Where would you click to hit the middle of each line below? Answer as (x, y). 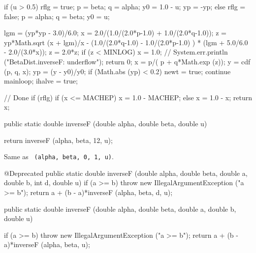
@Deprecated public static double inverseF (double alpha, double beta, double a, (126, 173)
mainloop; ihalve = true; (41, 81)
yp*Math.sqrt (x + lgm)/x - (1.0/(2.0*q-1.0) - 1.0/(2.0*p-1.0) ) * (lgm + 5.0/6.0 (126, 42)
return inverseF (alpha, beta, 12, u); (58, 140)
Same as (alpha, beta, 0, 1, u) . (59, 156)
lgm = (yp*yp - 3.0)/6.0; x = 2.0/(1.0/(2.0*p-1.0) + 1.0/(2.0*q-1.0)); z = (115, 33)
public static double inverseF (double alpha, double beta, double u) (106, 123)
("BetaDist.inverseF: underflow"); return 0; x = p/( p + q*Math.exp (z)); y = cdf (127, 61)
